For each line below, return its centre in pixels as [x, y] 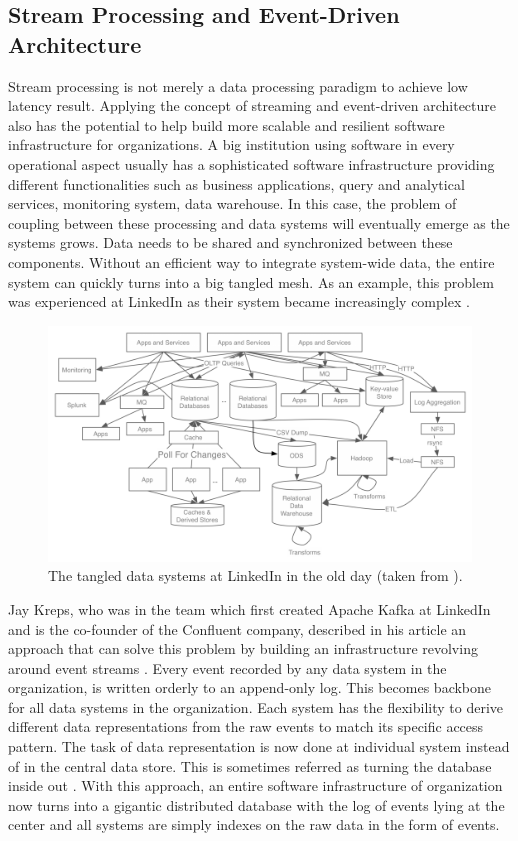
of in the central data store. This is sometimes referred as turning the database [250, 765]
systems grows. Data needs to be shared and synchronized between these [230, 242]
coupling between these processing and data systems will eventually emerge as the [259, 222]
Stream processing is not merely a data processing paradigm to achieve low [238, 85]
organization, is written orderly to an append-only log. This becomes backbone [250, 687]
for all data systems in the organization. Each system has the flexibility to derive [256, 706]
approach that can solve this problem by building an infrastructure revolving [243, 648]
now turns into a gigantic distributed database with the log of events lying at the [256, 804]
